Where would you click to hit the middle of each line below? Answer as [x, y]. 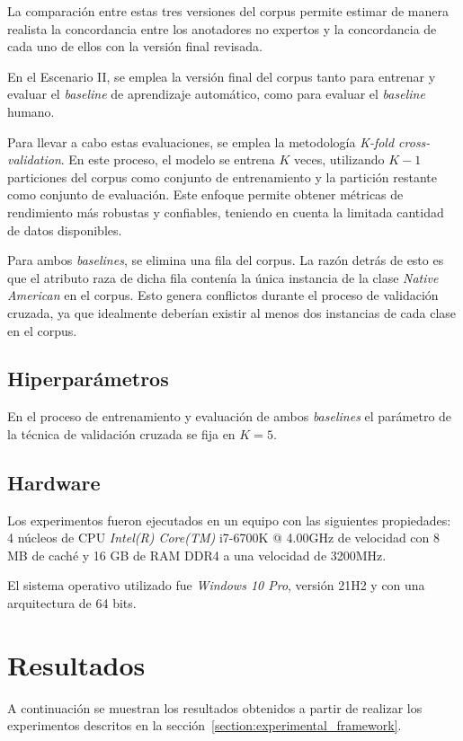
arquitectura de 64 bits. [72, 603]
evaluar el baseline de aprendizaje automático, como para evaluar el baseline [216, 94]
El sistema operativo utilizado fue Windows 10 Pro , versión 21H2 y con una [216, 585]
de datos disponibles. [65, 229]
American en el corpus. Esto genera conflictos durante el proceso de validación [223, 295]
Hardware [54, 482]
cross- [414, 141]
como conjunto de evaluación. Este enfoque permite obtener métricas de [205, 194]
